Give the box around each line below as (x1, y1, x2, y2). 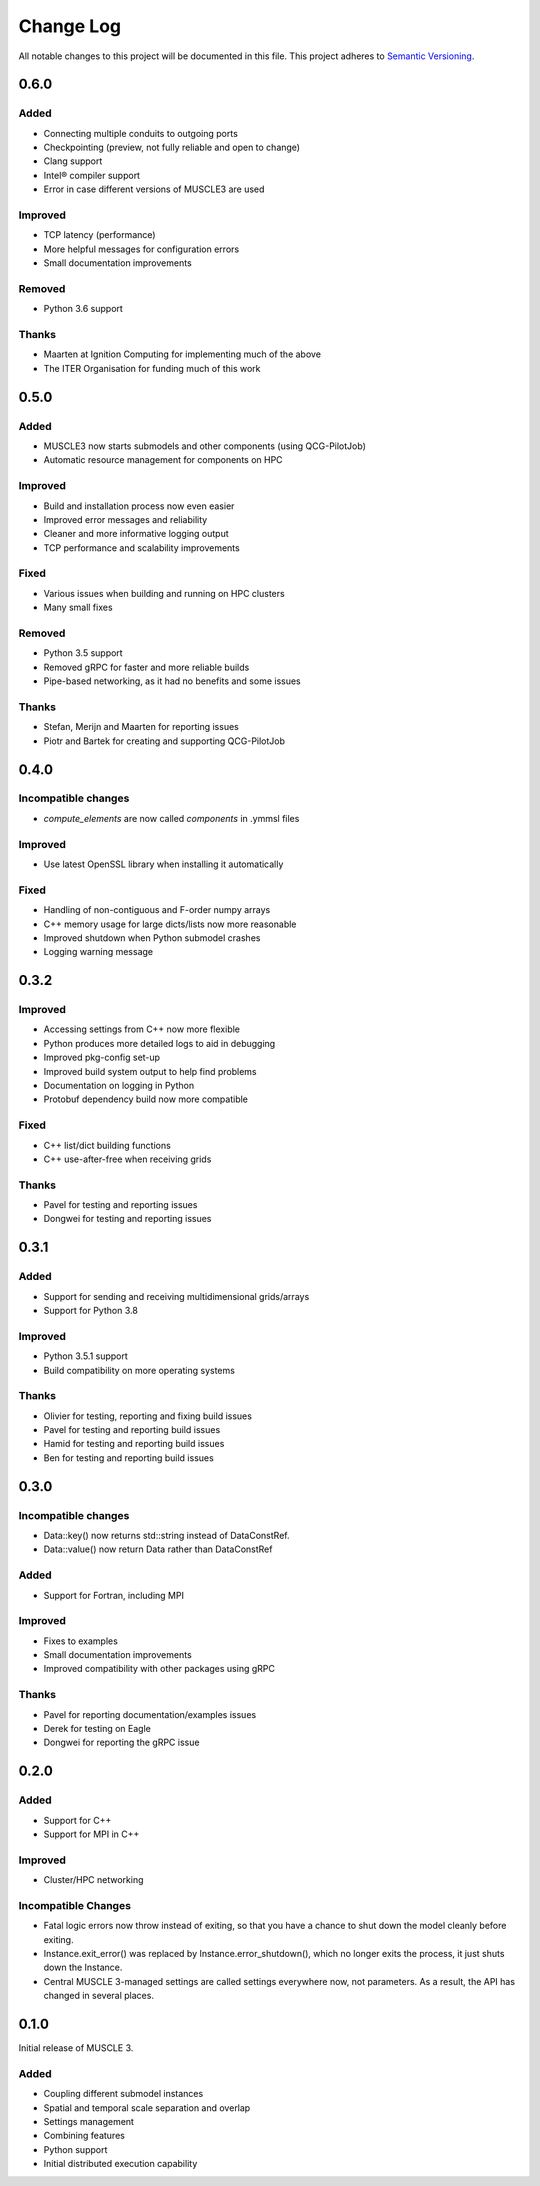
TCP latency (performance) (43, 229, 156, 241)
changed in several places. (43, 1990, 155, 2002)
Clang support (43, 155, 103, 167)
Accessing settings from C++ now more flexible (43, 1023, 240, 1035)
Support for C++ (43, 1814, 112, 1826)
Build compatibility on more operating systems (43, 1364, 235, 1376)
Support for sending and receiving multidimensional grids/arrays (43, 1290, 310, 1302)
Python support (43, 2143, 108, 2155)
